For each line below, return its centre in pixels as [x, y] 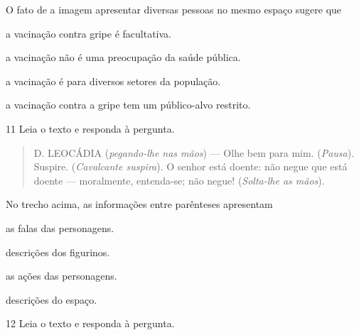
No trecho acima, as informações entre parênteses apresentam [139, 204]
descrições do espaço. [52, 299]
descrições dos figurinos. [58, 252]
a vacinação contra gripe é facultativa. [89, 33]
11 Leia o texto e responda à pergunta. [90, 128]
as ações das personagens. [61, 276]
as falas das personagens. [60, 227]
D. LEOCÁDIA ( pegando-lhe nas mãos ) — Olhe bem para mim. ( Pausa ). [194, 152]
